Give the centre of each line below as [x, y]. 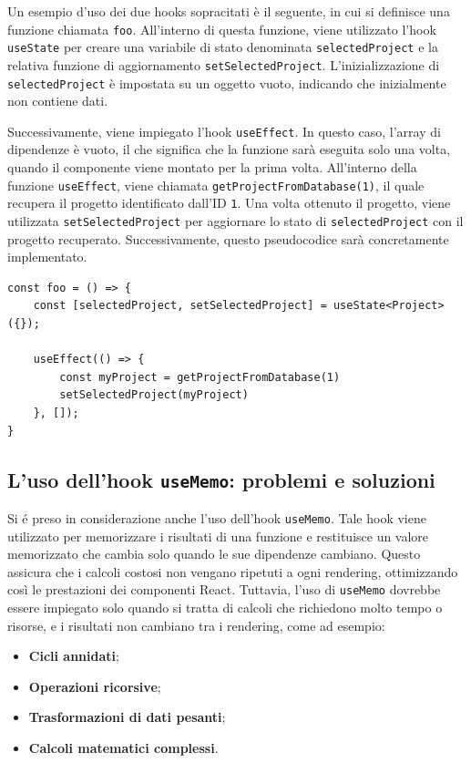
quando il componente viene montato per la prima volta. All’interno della [212, 167]
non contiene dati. [58, 101]
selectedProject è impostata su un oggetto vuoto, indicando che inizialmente [227, 82]
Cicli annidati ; [74, 656]
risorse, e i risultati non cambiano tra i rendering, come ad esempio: [196, 625]
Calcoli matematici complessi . [123, 748]
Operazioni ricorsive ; [95, 686]
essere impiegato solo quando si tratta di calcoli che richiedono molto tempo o [225, 608]
